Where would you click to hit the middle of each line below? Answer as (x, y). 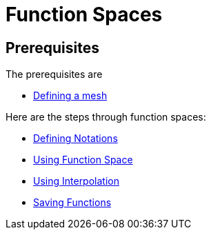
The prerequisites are (54, 74)
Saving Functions (72, 203)
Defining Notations (76, 139)
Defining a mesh (70, 96)
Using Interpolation (76, 181)
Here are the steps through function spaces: (106, 117)
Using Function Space (83, 160)
